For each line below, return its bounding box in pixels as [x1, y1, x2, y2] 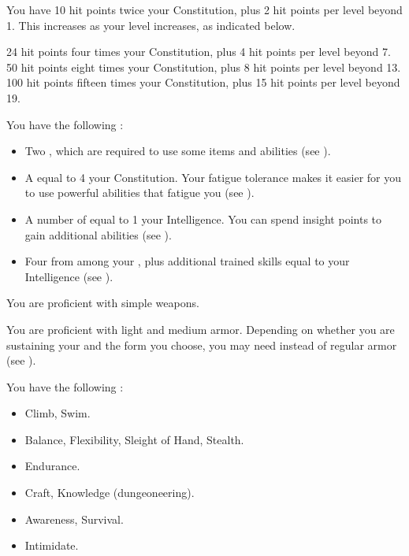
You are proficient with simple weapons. [6, 295, 199, 311]
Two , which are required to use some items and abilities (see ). [24, 143, 331, 159]
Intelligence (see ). [24, 268, 113, 284]
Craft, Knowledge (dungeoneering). [24, 484, 195, 501]
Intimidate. [24, 537, 79, 554]
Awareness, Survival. [24, 510, 124, 527]
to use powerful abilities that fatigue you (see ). [24, 184, 255, 201]
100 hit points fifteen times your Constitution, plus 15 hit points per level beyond [6, 74, 400, 91]
